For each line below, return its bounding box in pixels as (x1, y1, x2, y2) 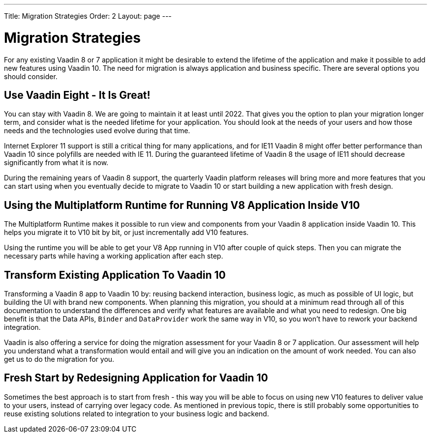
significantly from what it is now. (4, 158, 109, 167)
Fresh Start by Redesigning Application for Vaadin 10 (4, 372, 268, 384)
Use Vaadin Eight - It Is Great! (4, 88, 151, 101)
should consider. (4, 72, 58, 81)
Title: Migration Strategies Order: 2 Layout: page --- (4, 12, 172, 20)
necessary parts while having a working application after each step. (4, 252, 223, 261)
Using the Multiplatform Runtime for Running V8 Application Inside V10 (4, 199, 360, 211)
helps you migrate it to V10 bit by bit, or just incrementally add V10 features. (4, 228, 249, 237)
